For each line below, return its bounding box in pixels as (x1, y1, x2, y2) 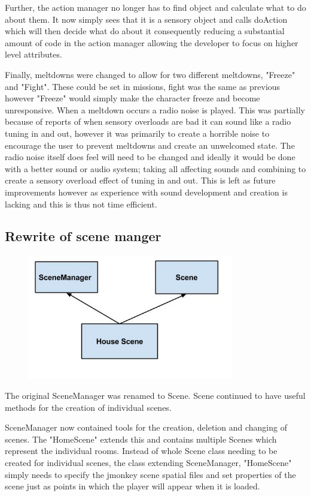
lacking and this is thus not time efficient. (5, 197, 157, 210)
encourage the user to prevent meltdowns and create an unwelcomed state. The (5, 139, 295, 151)
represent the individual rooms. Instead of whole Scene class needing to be (5, 444, 278, 457)
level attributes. (5, 48, 62, 61)
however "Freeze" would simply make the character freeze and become (5, 92, 260, 104)
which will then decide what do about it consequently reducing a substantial (5, 25, 285, 37)
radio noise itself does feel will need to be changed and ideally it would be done (5, 151, 295, 163)
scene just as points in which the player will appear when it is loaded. (5, 480, 260, 492)
